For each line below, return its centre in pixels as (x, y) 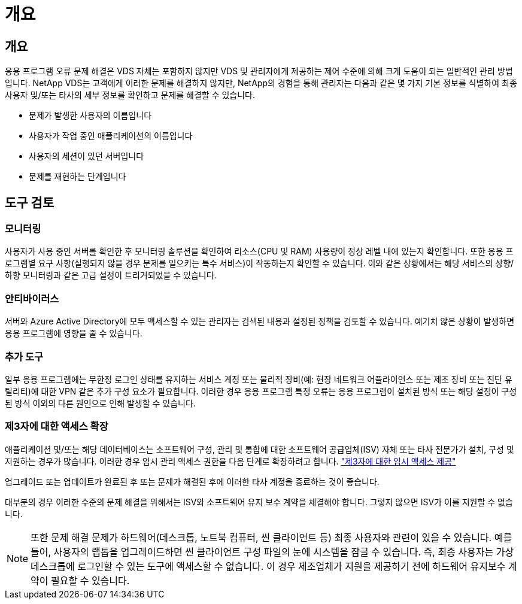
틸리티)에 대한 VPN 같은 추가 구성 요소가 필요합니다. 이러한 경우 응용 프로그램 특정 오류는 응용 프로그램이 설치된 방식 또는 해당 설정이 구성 (261, 391)
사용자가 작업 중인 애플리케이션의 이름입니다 (111, 136)
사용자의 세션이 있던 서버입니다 (87, 156)
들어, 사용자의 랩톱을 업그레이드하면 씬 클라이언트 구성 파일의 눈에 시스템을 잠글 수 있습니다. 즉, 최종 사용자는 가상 (272, 552)
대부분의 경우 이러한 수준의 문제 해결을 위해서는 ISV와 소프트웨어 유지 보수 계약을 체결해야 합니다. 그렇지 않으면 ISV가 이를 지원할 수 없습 (259, 502)
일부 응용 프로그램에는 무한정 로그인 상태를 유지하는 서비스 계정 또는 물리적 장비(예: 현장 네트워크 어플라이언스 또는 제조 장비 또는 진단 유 (259, 379)
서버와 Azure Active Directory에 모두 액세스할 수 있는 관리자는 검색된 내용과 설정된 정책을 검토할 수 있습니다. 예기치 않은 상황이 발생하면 (260, 321)
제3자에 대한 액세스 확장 (57, 427)
